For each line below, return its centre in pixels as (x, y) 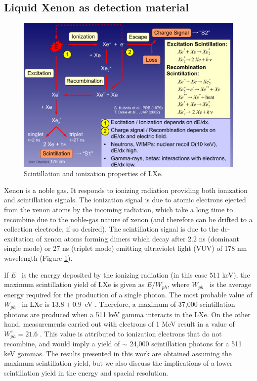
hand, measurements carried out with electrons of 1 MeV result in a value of (119, 324)
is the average (230, 284)
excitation (19, 238)
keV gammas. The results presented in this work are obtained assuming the (118, 353)
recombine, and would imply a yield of (62, 344)
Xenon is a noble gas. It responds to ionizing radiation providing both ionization (126, 190)
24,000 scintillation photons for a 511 (186, 344)
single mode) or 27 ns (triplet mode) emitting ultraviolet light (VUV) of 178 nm (126, 248)
